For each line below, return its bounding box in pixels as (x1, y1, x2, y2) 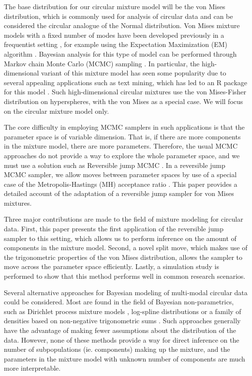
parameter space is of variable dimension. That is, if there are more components (4, 131, 241, 141)
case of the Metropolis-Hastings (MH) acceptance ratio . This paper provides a (4, 179, 237, 189)
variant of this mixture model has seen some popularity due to (41, 68, 226, 78)
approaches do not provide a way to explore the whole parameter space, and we (4, 150, 240, 160)
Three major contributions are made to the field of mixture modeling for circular (4, 214, 243, 224)
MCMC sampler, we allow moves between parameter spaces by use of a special (4, 169, 237, 180)
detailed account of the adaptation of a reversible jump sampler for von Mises (4, 188, 234, 198)
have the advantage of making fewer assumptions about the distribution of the (4, 325, 236, 335)
